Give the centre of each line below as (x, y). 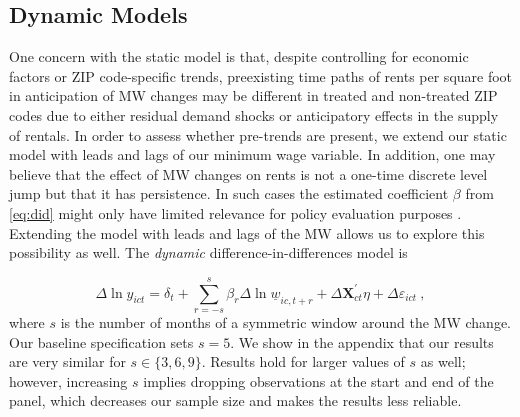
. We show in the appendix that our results (362, 341)
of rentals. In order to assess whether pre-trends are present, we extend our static (258, 134)
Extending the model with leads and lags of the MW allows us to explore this (247, 232)
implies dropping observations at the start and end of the (318, 380)
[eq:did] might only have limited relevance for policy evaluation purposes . (235, 212)
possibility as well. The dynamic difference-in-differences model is (208, 252)
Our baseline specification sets (101, 341)
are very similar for (67, 361)
